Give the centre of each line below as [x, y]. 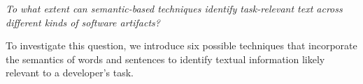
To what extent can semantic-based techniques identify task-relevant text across [174, 8]
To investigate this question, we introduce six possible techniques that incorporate [181, 45]
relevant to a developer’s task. [70, 73]
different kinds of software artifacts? [83, 22]
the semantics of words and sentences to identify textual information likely [165, 59]
